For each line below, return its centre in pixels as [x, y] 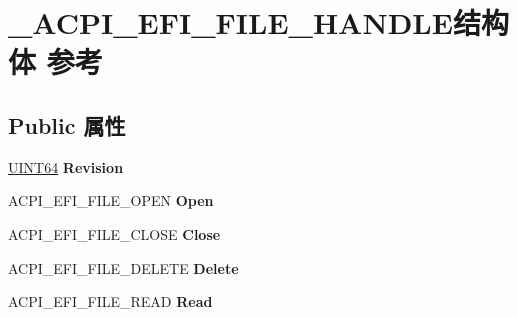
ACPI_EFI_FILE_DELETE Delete [123, 267]
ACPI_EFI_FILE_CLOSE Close [114, 233]
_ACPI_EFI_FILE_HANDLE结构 [258, 22]
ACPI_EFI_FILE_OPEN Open [111, 200]
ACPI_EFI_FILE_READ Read [110, 301]
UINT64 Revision [66, 166]
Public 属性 [67, 124]
